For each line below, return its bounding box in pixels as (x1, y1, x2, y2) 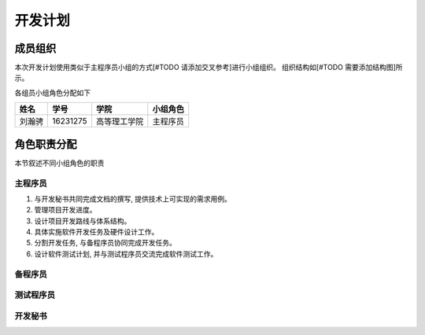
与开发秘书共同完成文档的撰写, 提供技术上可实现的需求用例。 (34, 193, 231, 204)
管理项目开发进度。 (34, 205, 97, 215)
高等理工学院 (95, 116, 144, 127)
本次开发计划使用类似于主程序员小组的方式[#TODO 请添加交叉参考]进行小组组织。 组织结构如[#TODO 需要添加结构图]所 (14, 63, 403, 72)
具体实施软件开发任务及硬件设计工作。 (34, 227, 159, 237)
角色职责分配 (14, 138, 77, 151)
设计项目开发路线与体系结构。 (34, 216, 131, 226)
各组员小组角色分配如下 (14, 87, 91, 98)
